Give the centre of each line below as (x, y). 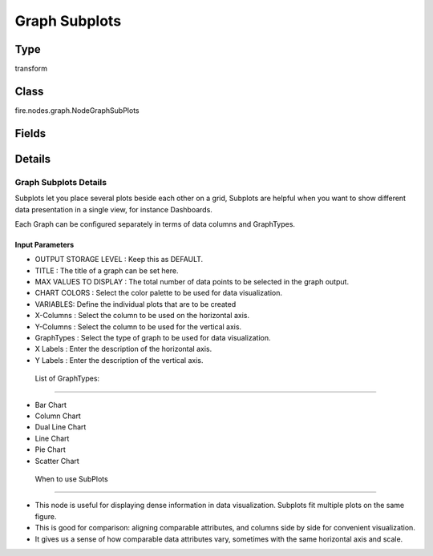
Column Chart (58, 416)
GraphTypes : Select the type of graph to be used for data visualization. (153, 338)
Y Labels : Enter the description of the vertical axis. (119, 360)
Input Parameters (45, 244)
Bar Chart (51, 405)
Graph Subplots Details (61, 182)
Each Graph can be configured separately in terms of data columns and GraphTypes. (155, 224)
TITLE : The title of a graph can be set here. (107, 270)
